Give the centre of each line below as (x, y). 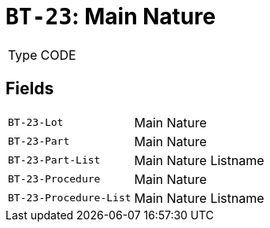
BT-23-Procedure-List (70, 198)
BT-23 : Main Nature (111, 17)
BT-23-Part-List (54, 160)
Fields (30, 89)
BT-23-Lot (36, 123)
